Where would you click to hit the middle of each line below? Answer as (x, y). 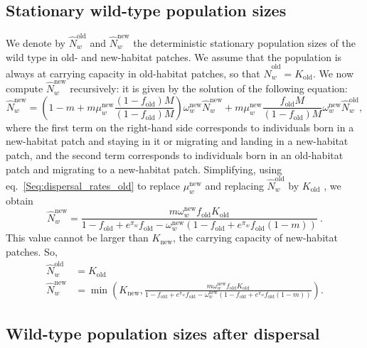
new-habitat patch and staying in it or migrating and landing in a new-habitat (177, 141)
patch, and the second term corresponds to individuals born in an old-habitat (175, 154)
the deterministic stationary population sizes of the (244, 42)
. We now (333, 73)
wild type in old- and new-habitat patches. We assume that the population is (174, 56)
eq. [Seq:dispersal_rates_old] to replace (93, 185)
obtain (20, 200)
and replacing (234, 185)
